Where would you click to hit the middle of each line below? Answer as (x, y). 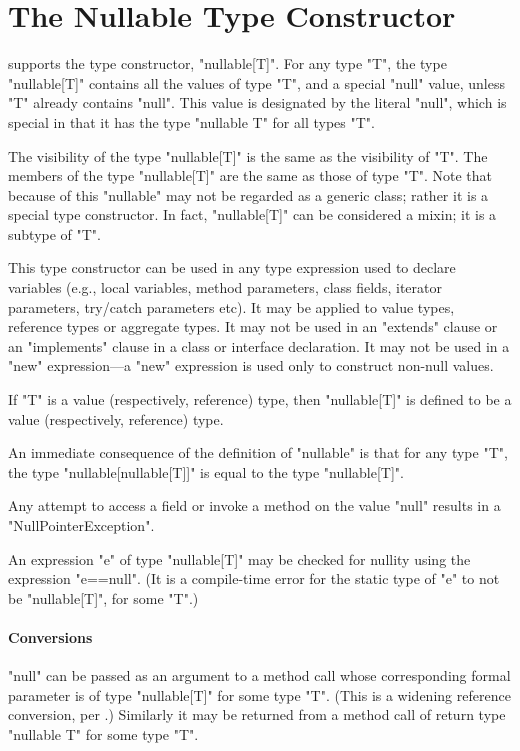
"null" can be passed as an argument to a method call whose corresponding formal (259, 675)
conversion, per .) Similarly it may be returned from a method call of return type (257, 714)
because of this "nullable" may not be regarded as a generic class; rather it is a (248, 194)
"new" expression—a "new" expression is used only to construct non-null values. (251, 365)
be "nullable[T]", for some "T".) (103, 597)
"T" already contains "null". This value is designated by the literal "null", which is (257, 102)
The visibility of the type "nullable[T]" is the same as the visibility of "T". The (248, 155)
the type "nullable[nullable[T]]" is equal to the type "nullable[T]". (206, 471)
